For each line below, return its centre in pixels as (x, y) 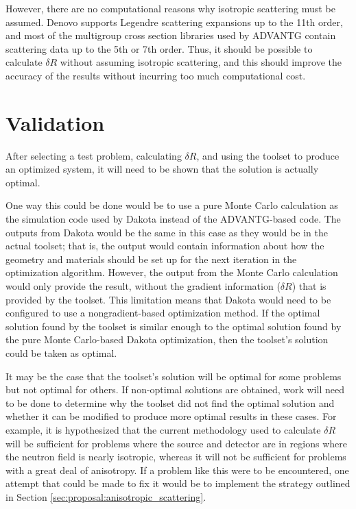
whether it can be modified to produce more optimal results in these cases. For (171, 416)
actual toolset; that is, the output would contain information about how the (165, 246)
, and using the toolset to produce (268, 155)
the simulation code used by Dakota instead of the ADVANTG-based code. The (173, 219)
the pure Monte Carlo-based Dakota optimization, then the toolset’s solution (167, 339)
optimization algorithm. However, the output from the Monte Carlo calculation (172, 272)
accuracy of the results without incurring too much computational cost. (156, 75)
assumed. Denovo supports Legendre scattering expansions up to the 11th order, (174, 22)
